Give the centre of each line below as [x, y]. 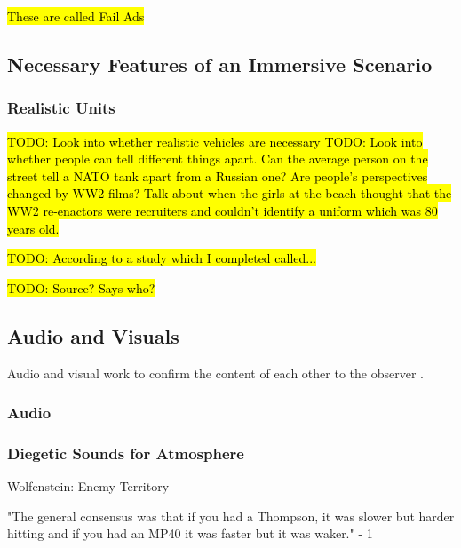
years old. [33, 228]
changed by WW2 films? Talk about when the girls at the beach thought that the [230, 193]
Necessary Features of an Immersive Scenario [220, 64]
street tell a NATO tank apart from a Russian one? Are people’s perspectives [218, 175]
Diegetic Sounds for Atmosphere [126, 453]
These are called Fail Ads [76, 16]
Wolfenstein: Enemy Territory [88, 486]
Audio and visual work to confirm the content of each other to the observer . [215, 373]
